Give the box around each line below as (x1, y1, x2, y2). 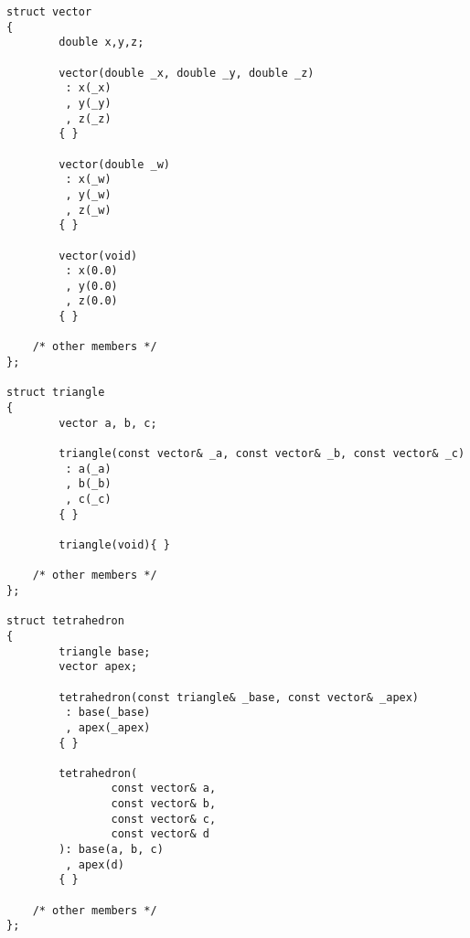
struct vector (6, 5, 92, 18)
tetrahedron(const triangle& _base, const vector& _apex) (59, 690, 420, 704)
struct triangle (6, 386, 105, 400)
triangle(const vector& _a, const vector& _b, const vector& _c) (59, 447, 465, 461)
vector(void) (59, 249, 138, 262)
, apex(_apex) (65, 720, 151, 734)
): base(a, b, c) (59, 843, 164, 857)
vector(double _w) (59, 157, 170, 171)
